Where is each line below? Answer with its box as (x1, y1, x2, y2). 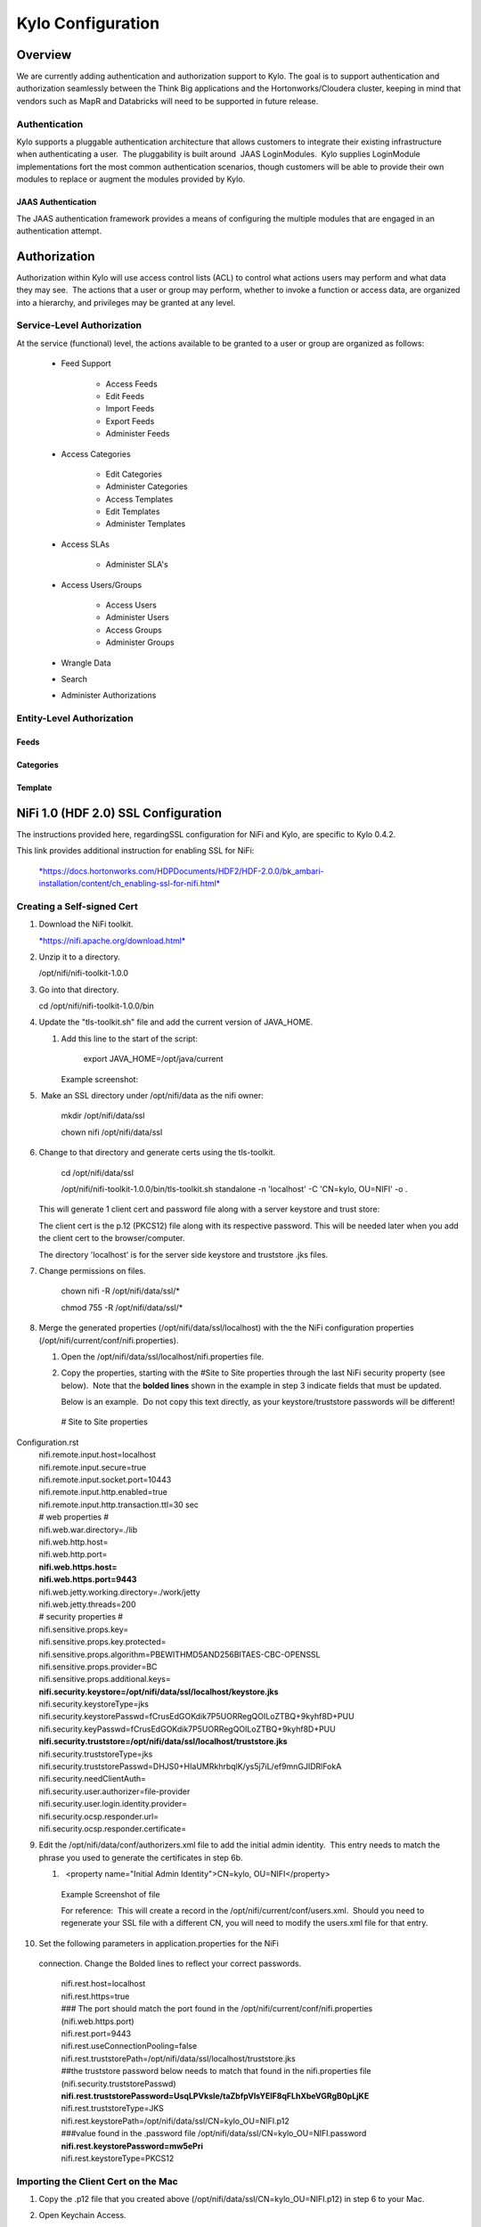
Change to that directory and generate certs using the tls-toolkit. (38, 1147, 276, 1158)
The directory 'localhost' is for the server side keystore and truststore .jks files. (38, 1249, 329, 1260)
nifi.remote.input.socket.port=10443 (38, 1474, 172, 1485)
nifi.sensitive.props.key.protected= (38, 1636, 167, 1647)
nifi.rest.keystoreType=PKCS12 (61, 2152, 175, 2164)
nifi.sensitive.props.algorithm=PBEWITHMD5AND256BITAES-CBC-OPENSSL (38, 1649, 321, 1660)
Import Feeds (105, 404, 155, 414)
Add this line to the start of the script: (61, 1033, 198, 1044)
